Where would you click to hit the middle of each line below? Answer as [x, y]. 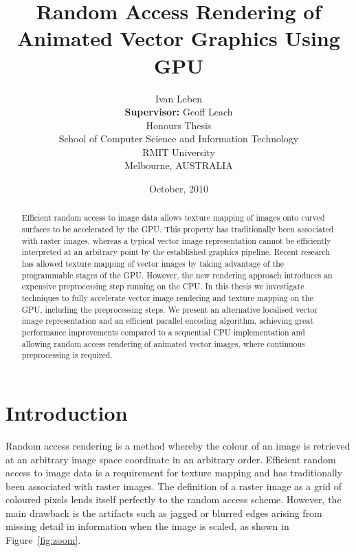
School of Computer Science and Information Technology [179, 139]
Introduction [67, 412]
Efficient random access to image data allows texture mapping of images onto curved [173, 218]
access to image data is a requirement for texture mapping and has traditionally [174, 473]
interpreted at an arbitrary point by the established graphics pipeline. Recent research [176, 252]
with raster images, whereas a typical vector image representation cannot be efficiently [176, 240]
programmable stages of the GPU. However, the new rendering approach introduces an [177, 275]
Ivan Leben [179, 98]
